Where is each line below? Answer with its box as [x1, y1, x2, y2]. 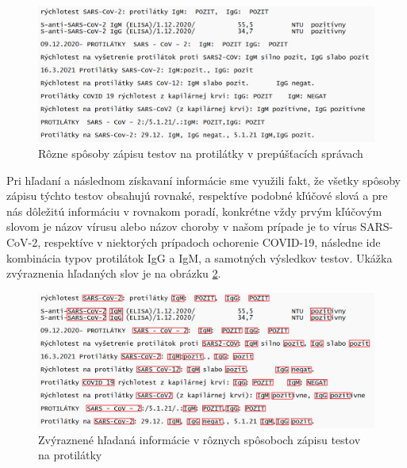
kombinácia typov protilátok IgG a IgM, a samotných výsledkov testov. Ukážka [6, 249, 393, 266]
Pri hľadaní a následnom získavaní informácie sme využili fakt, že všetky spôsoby [6, 171, 401, 188]
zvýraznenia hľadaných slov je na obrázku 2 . [6, 265, 221, 282]
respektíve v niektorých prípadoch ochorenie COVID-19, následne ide [44, 233, 381, 250]
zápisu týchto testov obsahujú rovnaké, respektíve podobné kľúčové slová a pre [6, 187, 388, 204]
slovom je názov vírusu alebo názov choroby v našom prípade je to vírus [6, 218, 357, 235]
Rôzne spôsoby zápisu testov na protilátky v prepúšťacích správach [38, 145, 363, 162]
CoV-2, [6, 233, 41, 250]
